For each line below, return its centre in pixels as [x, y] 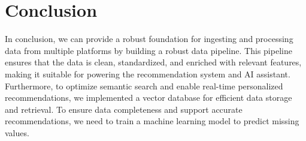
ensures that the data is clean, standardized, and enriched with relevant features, [153, 62]
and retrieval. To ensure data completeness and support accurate [124, 109]
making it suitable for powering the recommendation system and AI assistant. [148, 73]
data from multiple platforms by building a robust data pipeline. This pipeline [149, 50]
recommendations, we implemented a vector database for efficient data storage [149, 97]
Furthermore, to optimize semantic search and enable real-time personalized [144, 85]
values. [17, 132]
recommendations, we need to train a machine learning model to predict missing [152, 121]
